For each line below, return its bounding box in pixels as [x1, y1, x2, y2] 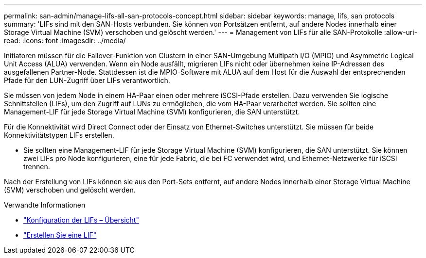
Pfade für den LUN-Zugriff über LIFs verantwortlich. [4, 76, 170, 84]
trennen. [23, 162, 50, 171]
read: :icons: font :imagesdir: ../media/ [4, 36, 126, 45]
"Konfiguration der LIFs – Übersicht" [23, 216, 139, 224]
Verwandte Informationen [4, 201, 86, 209]
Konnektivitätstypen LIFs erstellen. [4, 131, 114, 139]
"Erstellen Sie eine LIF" [23, 231, 97, 239]
